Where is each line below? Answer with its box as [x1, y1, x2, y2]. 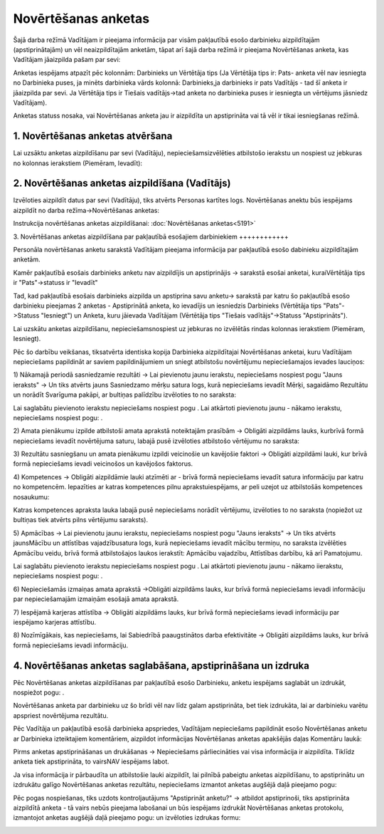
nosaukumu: [13, 492, 50, 501]
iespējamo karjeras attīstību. [13, 617, 97, 626]
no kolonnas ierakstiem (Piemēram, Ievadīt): [13, 159, 142, 167]
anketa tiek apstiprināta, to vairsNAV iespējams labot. [13, 757, 170, 766]
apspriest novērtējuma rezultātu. [13, 711, 109, 719]
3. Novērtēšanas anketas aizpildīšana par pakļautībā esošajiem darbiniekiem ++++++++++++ [13, 232, 289, 241]
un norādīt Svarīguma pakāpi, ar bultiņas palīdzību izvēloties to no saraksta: [13, 390, 236, 399]
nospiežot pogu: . [13, 688, 65, 697]
